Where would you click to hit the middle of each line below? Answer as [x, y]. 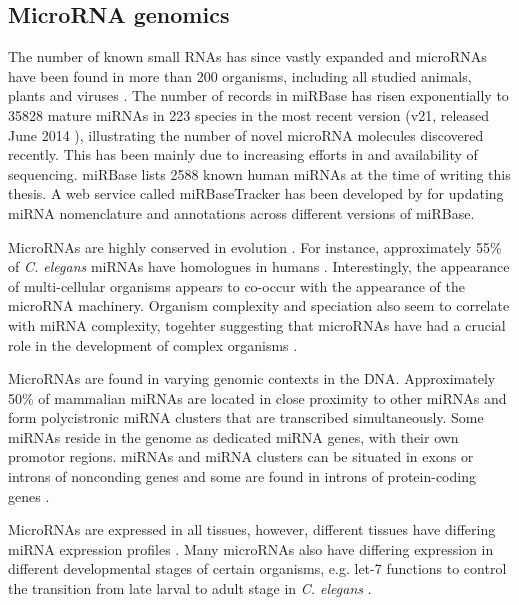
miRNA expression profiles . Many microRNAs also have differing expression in [251, 548]
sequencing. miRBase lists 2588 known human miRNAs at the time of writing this [259, 173]
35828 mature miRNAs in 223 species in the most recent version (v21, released [249, 114]
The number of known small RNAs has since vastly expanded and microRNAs [247, 56]
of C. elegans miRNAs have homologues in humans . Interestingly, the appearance [259, 266]
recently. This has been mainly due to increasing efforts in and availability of [243, 154]
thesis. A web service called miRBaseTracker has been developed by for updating [256, 193]
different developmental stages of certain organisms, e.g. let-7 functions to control [257, 568]
